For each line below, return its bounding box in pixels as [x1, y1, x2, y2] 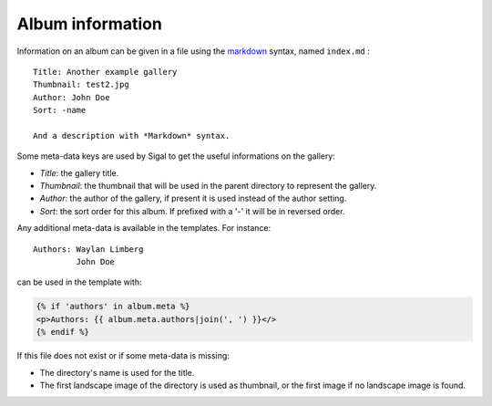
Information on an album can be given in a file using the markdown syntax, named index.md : [16, 46, 370, 57]
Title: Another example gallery [33, 67, 178, 77]
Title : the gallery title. [39, 167, 119, 178]
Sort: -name [33, 105, 87, 116]
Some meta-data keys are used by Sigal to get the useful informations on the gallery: [16, 151, 336, 161]
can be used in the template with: [16, 276, 142, 287]
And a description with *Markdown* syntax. [33, 130, 231, 141]
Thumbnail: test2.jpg [33, 79, 129, 90]
